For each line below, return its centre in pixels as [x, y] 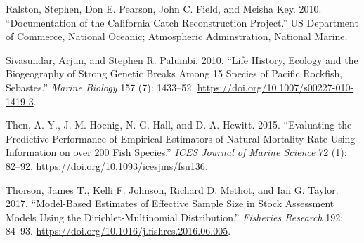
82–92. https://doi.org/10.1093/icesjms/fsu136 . [107, 165]
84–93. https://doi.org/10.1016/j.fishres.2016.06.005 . [118, 231]
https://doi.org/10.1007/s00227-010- [275, 87]
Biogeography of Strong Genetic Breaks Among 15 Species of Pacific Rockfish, [174, 73]
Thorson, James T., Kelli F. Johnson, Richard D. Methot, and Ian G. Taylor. [172, 189]
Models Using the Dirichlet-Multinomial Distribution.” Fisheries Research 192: [175, 217]
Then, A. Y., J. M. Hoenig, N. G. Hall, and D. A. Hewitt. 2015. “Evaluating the [179, 125]
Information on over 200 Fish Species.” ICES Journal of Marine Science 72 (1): [176, 152]
